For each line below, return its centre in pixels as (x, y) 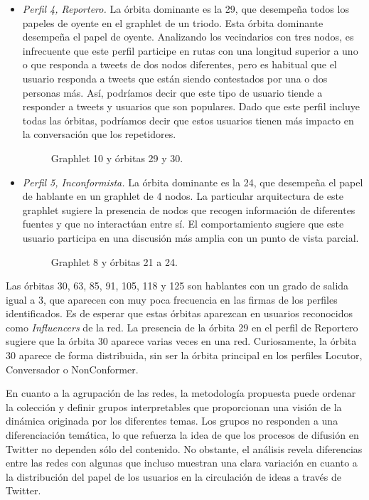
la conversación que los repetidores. (99, 134)
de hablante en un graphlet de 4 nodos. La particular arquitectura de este (183, 196)
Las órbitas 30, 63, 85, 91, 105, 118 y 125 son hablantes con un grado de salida (177, 286)
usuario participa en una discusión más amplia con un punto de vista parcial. (191, 237)
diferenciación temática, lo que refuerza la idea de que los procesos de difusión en (182, 435)
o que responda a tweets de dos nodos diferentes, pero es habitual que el (180, 64)
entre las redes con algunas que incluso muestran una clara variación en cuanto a (182, 463)
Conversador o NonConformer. (72, 369)
